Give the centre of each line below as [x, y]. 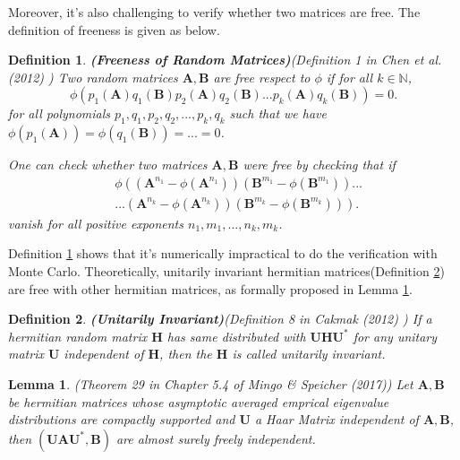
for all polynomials [60, 113]
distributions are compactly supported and [122, 419]
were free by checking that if [319, 165]
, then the [186, 354]
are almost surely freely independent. [216, 438]
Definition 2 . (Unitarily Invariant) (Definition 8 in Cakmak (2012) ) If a [220, 319]
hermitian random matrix [78, 336]
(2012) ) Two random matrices [93, 77]
